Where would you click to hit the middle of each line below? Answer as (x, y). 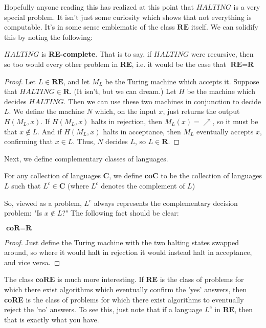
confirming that (28, 141)
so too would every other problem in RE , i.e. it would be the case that (115, 64)
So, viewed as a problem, (43, 203)
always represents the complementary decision (166, 203)
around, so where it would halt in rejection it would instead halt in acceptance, (128, 252)
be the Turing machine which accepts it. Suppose (182, 81)
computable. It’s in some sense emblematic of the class (90, 27)
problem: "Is (23, 213)
